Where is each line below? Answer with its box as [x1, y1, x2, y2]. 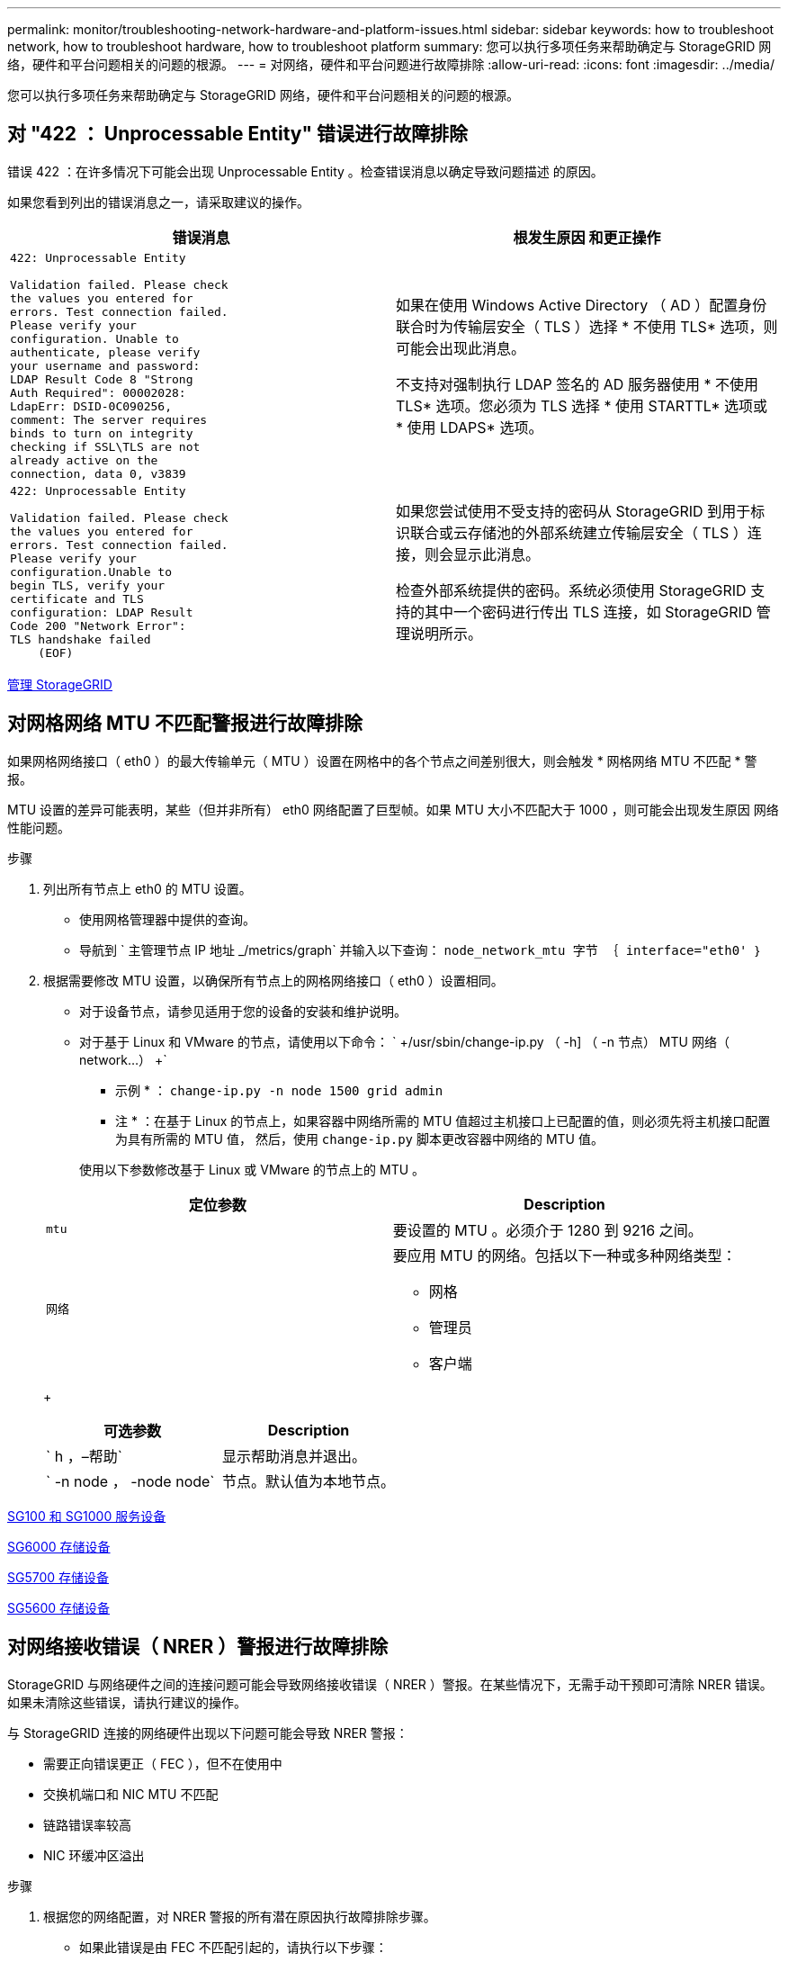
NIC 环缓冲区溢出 [43, 1847, 145, 1863]
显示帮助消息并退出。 [222, 1446, 367, 1465]
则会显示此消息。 [425, 545, 541, 564]
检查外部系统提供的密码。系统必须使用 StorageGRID [396, 581, 747, 600]
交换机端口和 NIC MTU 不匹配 [43, 1786, 219, 1802]
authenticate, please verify [10, 345, 201, 359]
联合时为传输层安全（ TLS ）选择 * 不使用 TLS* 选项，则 [396, 318, 778, 337]
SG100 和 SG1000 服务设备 [7, 1507, 166, 1524]
